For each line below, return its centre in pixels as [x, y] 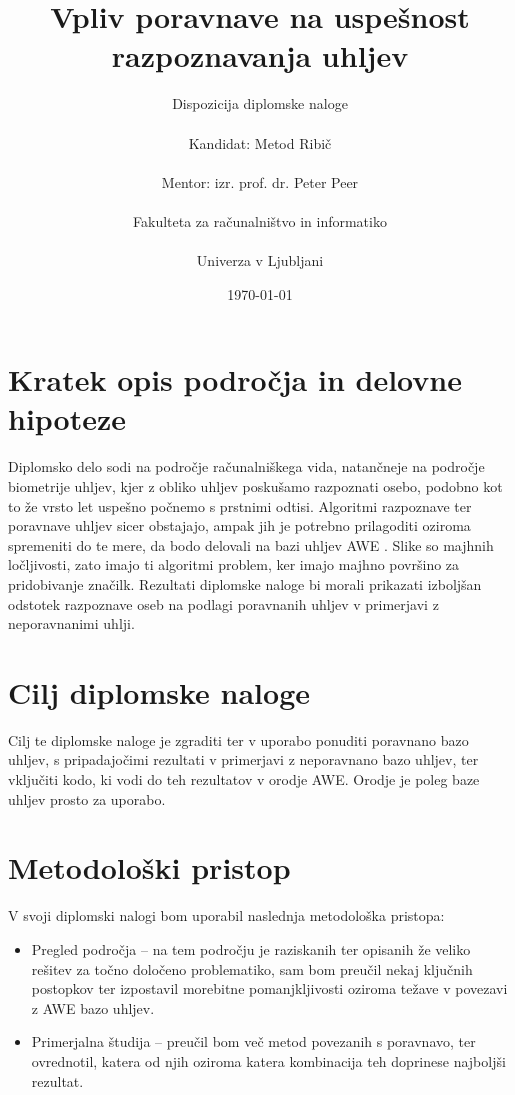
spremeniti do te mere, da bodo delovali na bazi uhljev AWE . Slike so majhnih [251, 544]
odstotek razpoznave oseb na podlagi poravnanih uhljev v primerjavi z [223, 603]
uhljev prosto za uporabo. [87, 798]
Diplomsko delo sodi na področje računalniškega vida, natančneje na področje [246, 466]
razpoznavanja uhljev [260, 55]
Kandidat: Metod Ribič [260, 142]
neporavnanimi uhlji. [71, 623]
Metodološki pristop [149, 867]
